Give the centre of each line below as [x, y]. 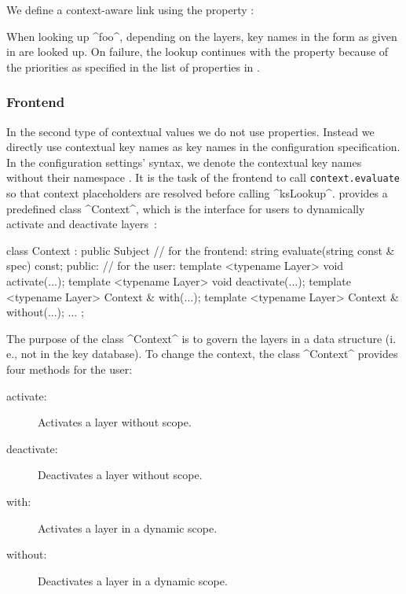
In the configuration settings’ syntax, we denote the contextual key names [184, 162]
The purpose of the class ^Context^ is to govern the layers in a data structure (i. [201, 338]
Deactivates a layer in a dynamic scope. [133, 580]
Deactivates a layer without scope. [120, 475]
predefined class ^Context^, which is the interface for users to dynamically [186, 208]
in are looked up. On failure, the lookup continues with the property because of [198, 52]
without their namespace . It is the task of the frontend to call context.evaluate [203, 177]
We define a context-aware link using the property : [130, 9]
